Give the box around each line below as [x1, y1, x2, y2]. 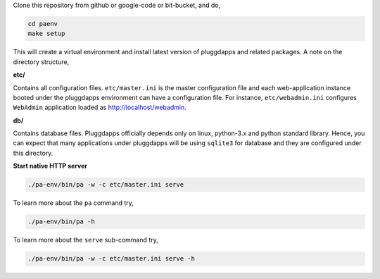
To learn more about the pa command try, [13, 199, 134, 207]
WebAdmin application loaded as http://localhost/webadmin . [13, 103, 186, 112]
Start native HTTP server [13, 162, 88, 170]
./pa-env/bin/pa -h [27, 218, 95, 225]
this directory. [13, 149, 53, 157]
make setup [27, 30, 65, 38]
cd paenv [27, 20, 58, 27]
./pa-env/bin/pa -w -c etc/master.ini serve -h [27, 254, 195, 263]
